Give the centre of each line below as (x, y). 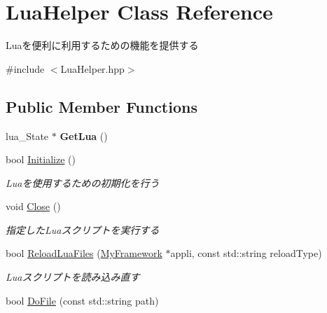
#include (25, 68)
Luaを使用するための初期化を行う (83, 182)
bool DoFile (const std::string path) (82, 300)
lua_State (27, 135)
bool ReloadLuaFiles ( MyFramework (84, 253)
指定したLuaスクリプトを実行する (83, 229)
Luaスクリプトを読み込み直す (73, 277)
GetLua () (84, 135)
